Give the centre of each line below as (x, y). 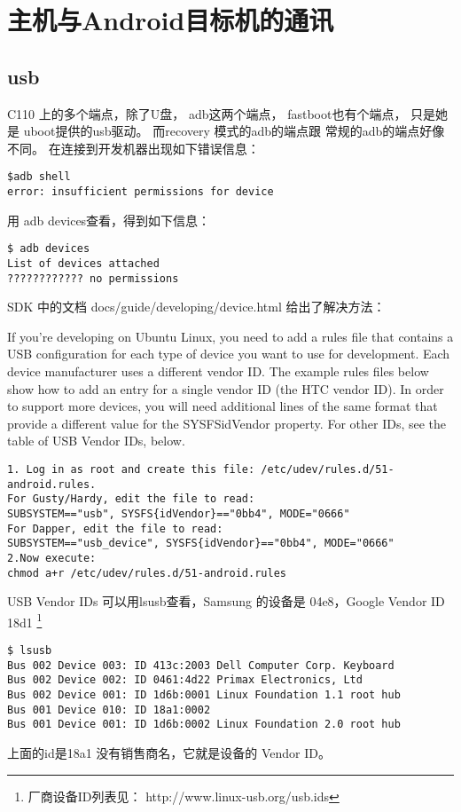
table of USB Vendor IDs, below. (96, 441)
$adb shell (39, 177)
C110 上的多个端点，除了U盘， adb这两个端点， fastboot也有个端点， (207, 113)
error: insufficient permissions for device (141, 192)
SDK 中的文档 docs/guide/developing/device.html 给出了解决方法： (196, 307)
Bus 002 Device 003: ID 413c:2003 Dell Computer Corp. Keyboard (201, 665)
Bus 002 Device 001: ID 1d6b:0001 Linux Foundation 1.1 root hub (204, 695)
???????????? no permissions (93, 278)
